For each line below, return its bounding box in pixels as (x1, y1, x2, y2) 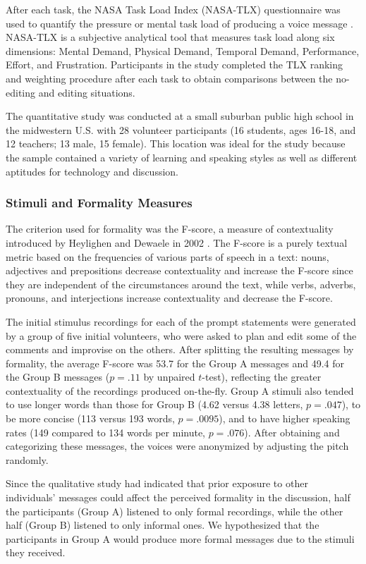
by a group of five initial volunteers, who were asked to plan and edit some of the (6, 328, 357, 343)
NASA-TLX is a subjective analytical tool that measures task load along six (6, 30, 335, 44)
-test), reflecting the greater (202, 369, 322, 384)
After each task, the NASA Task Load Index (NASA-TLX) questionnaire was (6, 2, 341, 16)
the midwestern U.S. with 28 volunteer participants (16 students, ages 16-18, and (6, 122, 356, 137)
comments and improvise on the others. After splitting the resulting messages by (6, 342, 354, 357)
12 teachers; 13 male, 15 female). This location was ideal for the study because (6, 136, 346, 151)
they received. (6, 545, 66, 560)
